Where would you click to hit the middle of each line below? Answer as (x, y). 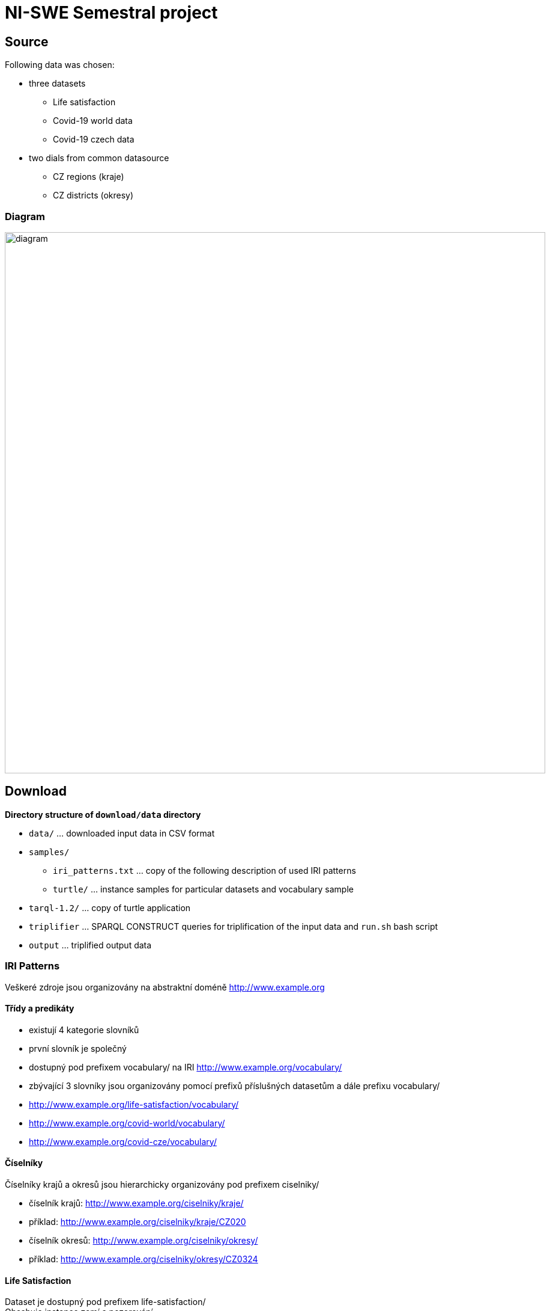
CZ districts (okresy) (93, 195)
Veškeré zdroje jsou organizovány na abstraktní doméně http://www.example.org (165, 987)
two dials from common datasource (99, 158)
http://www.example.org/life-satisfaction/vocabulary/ (134, 1104)
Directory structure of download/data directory (103, 814)
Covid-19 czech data (94, 140)
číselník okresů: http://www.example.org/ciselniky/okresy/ (144, 1240)
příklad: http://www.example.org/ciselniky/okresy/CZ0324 (144, 1259)
